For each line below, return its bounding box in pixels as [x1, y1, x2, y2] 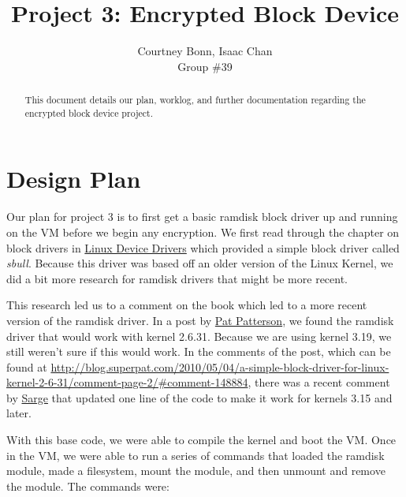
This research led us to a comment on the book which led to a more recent [6, 297, 367, 313]
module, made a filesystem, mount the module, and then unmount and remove [6, 462, 386, 479]
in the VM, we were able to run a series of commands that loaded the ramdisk [6, 447, 385, 463]
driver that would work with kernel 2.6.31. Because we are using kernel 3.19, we [6, 327, 392, 344]
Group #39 [177, 58, 233, 74]
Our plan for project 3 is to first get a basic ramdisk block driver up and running [6, 208, 398, 225]
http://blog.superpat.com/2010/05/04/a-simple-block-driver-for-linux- [50, 358, 389, 375]
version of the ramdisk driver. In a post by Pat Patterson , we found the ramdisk [6, 312, 394, 328]
